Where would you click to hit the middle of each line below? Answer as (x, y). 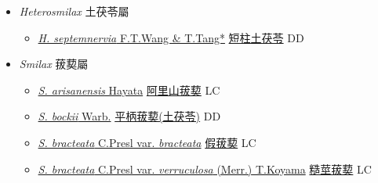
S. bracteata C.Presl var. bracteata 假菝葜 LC (147, 142)
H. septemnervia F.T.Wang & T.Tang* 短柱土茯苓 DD (171, 37)
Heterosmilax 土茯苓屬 (74, 11)
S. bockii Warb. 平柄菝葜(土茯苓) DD (129, 116)
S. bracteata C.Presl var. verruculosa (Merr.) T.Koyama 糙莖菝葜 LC (205, 169)
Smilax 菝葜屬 (54, 64)
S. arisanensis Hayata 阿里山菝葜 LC (129, 90)
